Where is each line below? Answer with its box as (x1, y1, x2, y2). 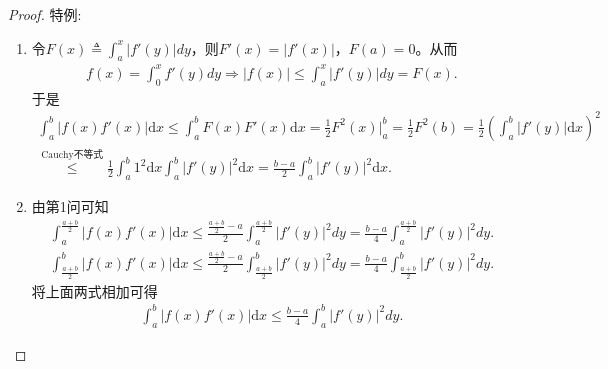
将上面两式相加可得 (31, 280, 158, 301)
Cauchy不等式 (41, 150, 104, 161)
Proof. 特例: (8, 4, 82, 24)
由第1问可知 (31, 195, 109, 216)
